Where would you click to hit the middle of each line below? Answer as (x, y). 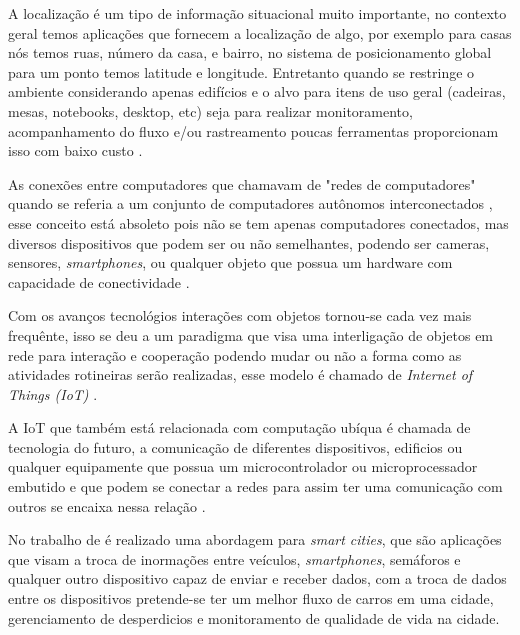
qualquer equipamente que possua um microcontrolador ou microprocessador (243, 466)
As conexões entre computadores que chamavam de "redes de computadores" (242, 183)
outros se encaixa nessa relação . (107, 505)
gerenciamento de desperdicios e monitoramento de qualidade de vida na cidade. (254, 617)
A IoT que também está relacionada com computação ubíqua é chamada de (239, 427)
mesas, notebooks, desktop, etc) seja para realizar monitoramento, (210, 110)
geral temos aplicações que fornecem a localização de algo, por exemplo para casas (260, 32)
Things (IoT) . (53, 393)
